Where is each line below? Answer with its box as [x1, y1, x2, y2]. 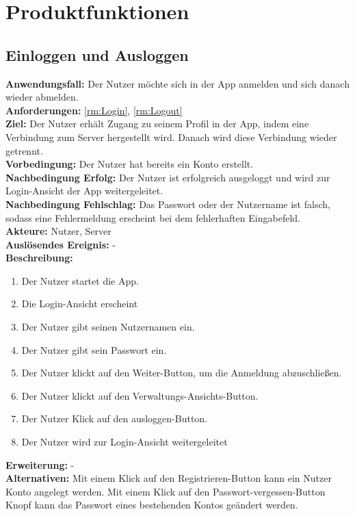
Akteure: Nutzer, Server [5, 224, 111, 238]
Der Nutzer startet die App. [21, 273, 139, 287]
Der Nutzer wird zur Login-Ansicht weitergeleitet [21, 435, 228, 449]
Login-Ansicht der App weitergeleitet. [5, 183, 163, 198]
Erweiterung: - [5, 457, 75, 472]
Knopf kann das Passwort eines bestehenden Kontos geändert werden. [5, 498, 298, 512]
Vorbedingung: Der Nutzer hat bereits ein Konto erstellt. [5, 157, 254, 171]
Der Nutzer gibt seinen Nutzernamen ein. [21, 320, 195, 334]
